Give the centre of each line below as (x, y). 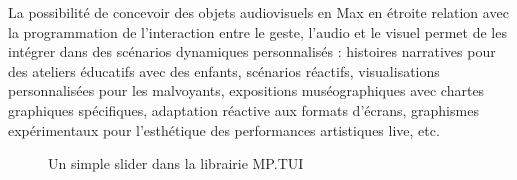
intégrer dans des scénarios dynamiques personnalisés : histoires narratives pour (252, 51)
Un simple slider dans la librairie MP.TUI (176, 163)
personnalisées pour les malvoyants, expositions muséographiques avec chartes (246, 90)
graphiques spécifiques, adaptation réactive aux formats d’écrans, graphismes (243, 109)
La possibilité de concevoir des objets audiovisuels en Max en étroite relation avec (258, 12)
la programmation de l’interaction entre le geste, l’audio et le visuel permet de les (257, 31)
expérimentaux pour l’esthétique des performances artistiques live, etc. (224, 129)
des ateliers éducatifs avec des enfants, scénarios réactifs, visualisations (224, 70)
